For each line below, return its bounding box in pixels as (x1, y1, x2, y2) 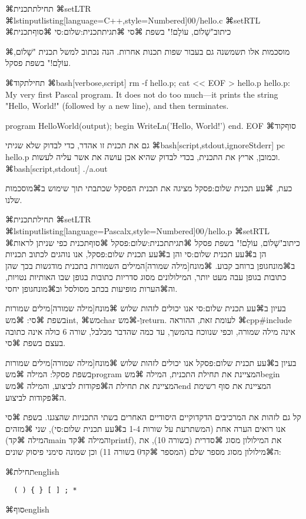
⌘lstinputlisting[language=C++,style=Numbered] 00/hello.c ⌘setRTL (5, 14, 261, 26)
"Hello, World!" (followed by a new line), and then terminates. (5, 99, 229, 112)
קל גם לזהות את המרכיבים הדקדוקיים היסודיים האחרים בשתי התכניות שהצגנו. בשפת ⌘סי (5, 411, 301, 423)
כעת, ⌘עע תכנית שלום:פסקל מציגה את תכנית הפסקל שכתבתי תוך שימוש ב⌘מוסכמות (5, 182, 292, 194)
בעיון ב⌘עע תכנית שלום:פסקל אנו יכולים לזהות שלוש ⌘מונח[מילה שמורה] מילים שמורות (5, 356, 297, 368)
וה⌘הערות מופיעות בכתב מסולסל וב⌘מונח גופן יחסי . (5, 282, 178, 294)
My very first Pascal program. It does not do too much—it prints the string (5, 88, 278, 100)
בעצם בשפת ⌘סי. (5, 337, 66, 349)
